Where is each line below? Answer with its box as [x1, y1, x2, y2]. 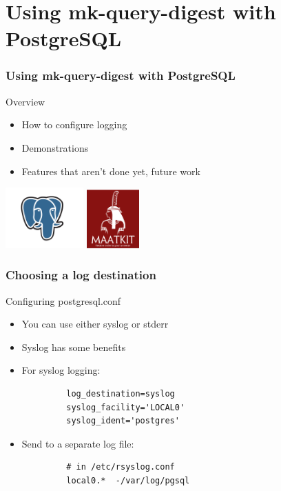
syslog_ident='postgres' [66, 416, 180, 426]
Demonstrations [21, 140, 89, 154]
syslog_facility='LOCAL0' [66, 402, 185, 412]
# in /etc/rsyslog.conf [66, 462, 175, 472]
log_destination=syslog [66, 388, 175, 399]
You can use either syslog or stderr [21, 317, 169, 331]
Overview [6, 94, 45, 108]
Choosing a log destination [6, 266, 156, 283]
